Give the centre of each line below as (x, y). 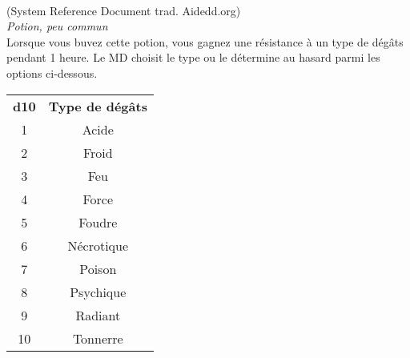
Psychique (98, 292)
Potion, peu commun (57, 26)
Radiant (98, 315)
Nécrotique (98, 245)
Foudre (98, 222)
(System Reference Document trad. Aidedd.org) (124, 10)
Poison (98, 268)
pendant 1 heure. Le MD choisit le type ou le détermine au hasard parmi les (193, 57)
